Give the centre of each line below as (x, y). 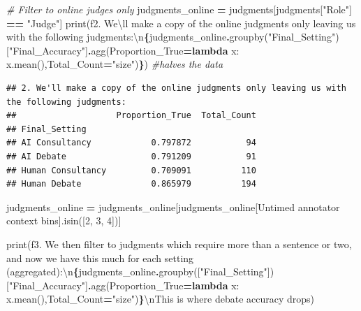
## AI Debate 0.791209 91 (131, 156)
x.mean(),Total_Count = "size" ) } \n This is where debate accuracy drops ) (161, 299)
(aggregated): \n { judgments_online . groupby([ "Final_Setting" (137, 272)
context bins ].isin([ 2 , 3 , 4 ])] (64, 220)
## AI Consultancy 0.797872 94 (131, 143)
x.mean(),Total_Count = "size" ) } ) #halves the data (115, 64)
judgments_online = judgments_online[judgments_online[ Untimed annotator (173, 207)
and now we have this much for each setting (100, 258)
